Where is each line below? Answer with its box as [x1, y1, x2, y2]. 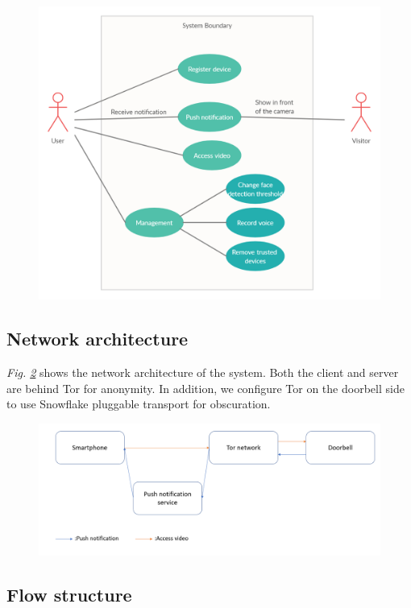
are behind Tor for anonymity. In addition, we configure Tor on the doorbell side [6, 379, 405, 396]
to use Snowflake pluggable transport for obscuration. [6, 395, 271, 412]
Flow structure [6, 581, 132, 606]
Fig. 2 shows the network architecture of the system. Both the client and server [6, 364, 399, 381]
